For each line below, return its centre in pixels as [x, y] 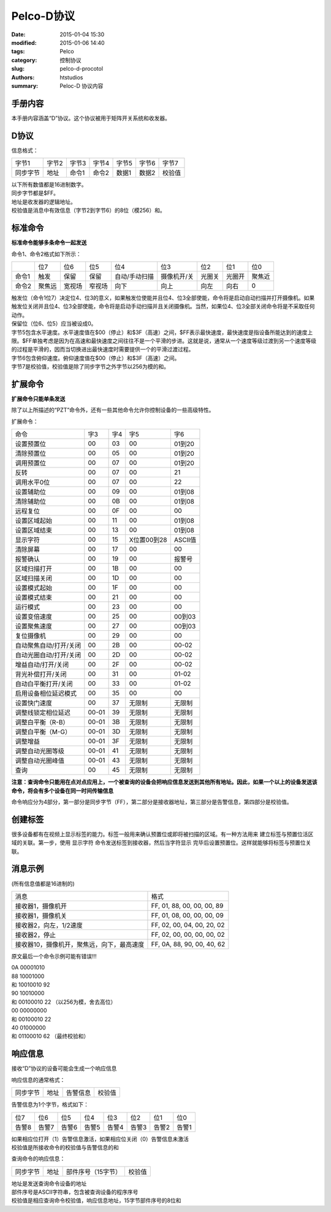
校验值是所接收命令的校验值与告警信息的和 [65, 1147]
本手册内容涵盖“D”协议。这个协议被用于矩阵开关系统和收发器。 [91, 118]
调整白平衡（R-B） [42, 722]
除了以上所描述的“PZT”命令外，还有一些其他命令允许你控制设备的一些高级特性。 [113, 410]
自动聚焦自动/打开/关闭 [48, 646]
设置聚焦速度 [33, 627]
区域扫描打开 [33, 569]
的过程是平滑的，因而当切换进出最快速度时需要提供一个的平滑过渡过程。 [103, 350]
